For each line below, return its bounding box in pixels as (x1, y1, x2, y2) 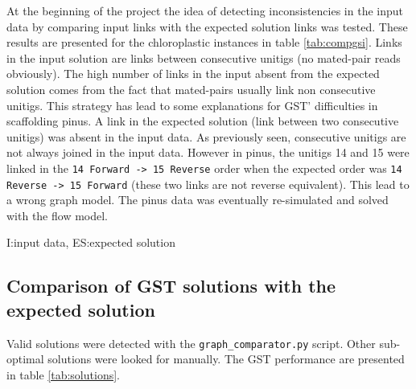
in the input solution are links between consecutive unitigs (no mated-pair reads (6, 49, 401, 66)
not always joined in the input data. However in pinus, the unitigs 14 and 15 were (6, 144, 410, 161)
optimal (6, 350, 44, 367)
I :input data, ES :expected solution (6, 234, 175, 251)
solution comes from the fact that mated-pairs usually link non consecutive (6, 80, 376, 97)
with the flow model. (6, 207, 108, 223)
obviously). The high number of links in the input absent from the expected (6, 65, 380, 82)
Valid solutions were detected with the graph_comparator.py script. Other (6, 334, 376, 351)
